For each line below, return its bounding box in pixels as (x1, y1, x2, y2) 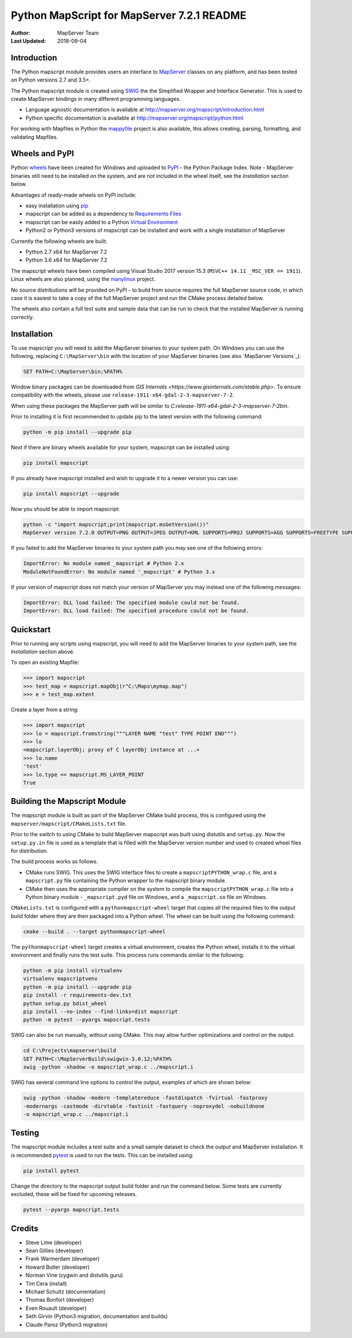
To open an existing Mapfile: (11, 659, 79, 666)
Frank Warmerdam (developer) (25, 1255, 100, 1262)
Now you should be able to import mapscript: (11, 505, 120, 513)
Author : (11, 29, 31, 36)
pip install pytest (23, 1167, 79, 1174)
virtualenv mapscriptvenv (23, 975, 98, 982)
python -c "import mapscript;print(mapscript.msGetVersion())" (23, 521, 209, 528)
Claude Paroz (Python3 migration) (25, 1321, 108, 1328)
